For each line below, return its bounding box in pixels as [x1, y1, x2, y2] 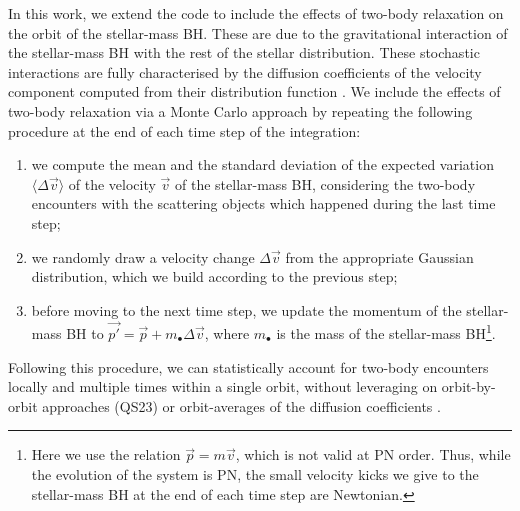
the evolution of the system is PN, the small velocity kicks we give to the [31, 463, 479, 484]
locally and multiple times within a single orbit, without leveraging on [8, 376, 438, 397]
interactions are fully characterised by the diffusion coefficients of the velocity [8, 61, 482, 82]
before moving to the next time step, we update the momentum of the [31, 299, 462, 320]
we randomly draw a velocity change [31, 246, 255, 267]
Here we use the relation [31, 444, 181, 465]
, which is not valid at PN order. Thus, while [235, 444, 511, 465]
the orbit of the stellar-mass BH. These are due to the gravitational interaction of [8, 22, 508, 43]
